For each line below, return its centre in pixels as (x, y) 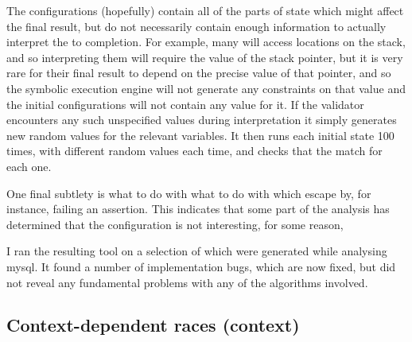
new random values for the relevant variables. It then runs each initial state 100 (200, 135)
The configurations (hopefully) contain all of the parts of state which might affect (205, 10)
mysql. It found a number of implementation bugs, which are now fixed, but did (201, 266)
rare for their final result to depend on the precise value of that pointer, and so (199, 73)
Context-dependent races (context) (153, 325)
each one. (29, 166)
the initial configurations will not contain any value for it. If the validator (185, 104)
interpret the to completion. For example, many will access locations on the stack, (206, 42)
